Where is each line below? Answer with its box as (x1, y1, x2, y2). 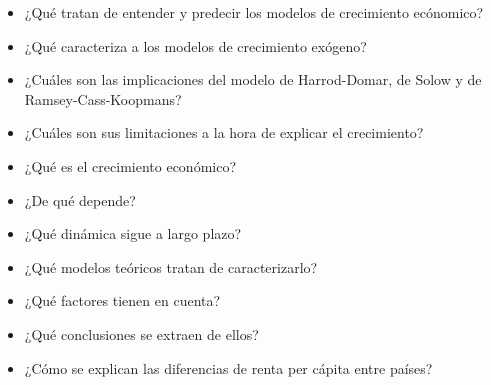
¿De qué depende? (24, 189, 136, 210)
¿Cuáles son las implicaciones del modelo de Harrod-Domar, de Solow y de (24, 69, 482, 90)
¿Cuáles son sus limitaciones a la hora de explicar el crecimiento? (24, 122, 424, 143)
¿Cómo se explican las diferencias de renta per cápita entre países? (24, 357, 433, 378)
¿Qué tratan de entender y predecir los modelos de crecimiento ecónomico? (24, 2, 484, 22)
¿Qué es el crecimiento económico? (24, 155, 237, 176)
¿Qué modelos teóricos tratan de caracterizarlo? (24, 256, 318, 277)
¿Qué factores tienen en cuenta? (24, 290, 221, 311)
